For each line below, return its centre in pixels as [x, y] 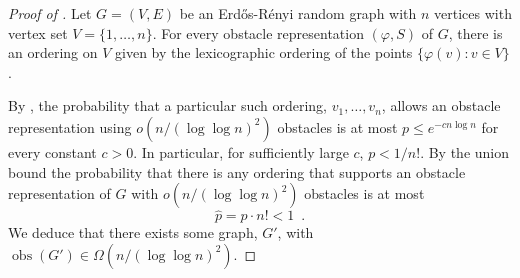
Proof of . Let [50, 13]
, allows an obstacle [441, 105]
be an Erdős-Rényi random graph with [298, 13]
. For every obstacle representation [258, 32]
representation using [70, 126]
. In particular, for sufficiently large [241, 151]
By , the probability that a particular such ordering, [168, 105]
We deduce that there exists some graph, [133, 232]
